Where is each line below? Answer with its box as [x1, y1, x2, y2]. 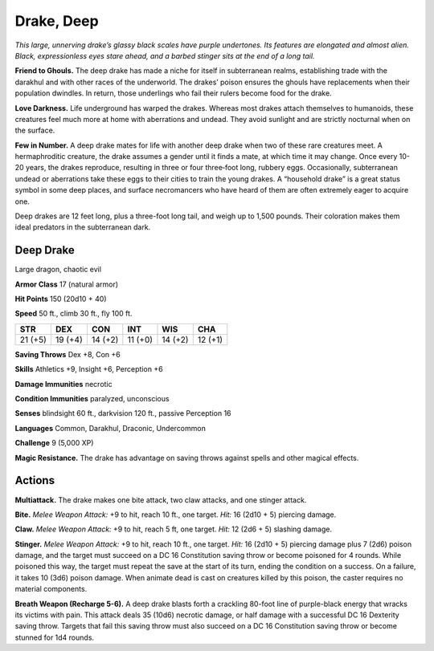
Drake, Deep [14, 12, 100, 30]
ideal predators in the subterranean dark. [14, 222, 151, 232]
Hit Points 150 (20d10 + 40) [14, 294, 108, 304]
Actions [14, 474, 55, 487]
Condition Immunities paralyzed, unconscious [14, 394, 170, 404]
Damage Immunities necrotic [14, 379, 113, 389]
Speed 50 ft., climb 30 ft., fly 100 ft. [14, 309, 133, 319]
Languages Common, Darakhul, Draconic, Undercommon [14, 423, 207, 433]
